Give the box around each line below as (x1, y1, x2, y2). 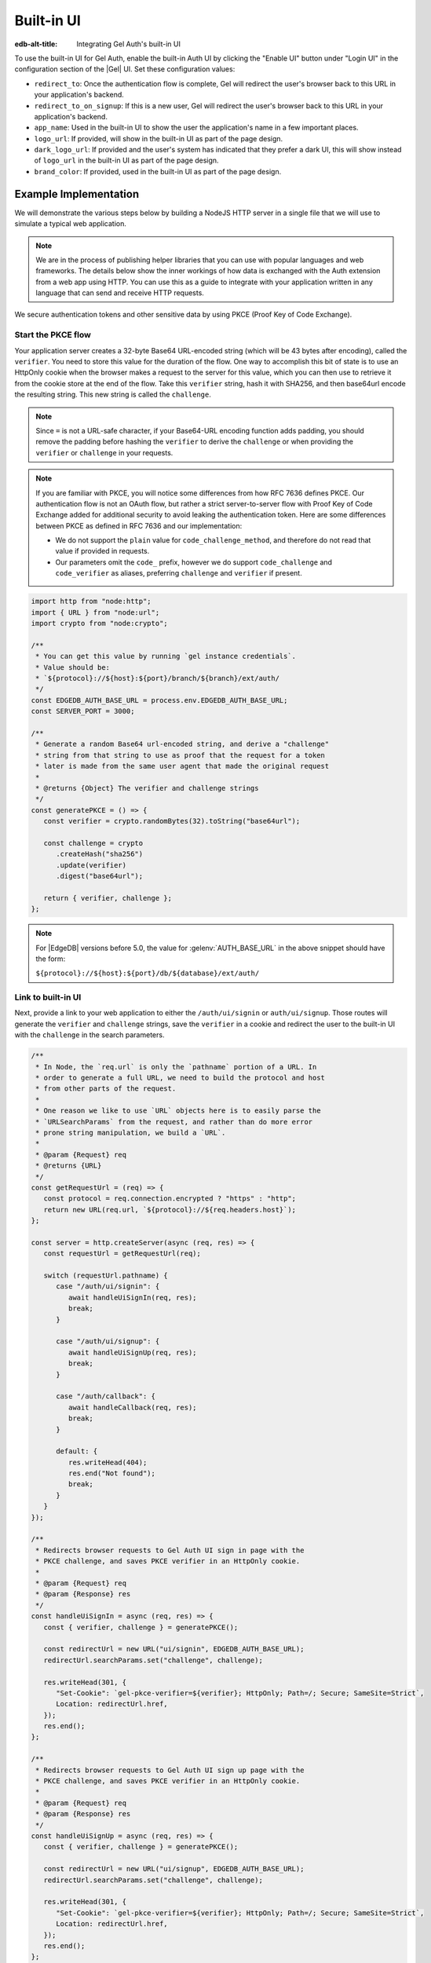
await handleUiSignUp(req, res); (68, 1347, 197, 1357)
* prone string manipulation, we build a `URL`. (35, 1128, 226, 1137)
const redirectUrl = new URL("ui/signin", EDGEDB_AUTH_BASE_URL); (43, 1645, 305, 1654)
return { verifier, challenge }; (43, 894, 173, 902)
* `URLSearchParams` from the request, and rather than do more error (35, 1117, 313, 1126)
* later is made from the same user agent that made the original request (35, 762, 330, 771)
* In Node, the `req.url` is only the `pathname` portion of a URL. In (35, 1062, 317, 1071)
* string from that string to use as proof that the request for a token (35, 751, 326, 759)
